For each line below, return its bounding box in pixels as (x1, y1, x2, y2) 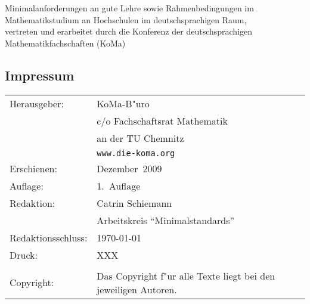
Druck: (10, 247, 38, 262)
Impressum (5, 66, 75, 84)
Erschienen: (10, 161, 57, 175)
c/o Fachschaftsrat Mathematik (97, 113, 228, 128)
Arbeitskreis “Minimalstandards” (97, 213, 235, 227)
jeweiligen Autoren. (97, 282, 177, 296)
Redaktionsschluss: (10, 230, 88, 244)
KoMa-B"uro (97, 96, 150, 110)
